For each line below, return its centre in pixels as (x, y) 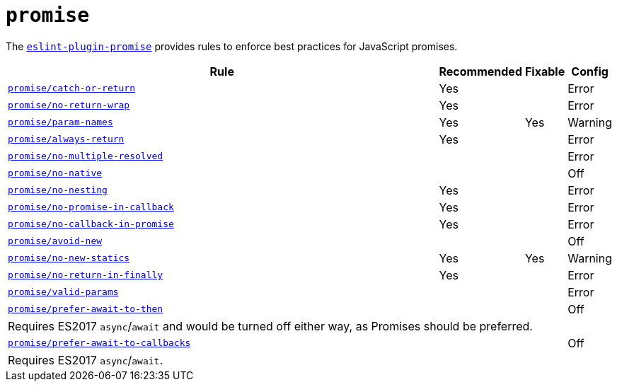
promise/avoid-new (55, 241)
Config (590, 71)
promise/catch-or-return (72, 88)
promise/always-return (66, 139)
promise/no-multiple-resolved (86, 156)
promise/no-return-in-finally (86, 275)
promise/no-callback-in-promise (91, 224)
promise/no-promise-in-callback (91, 207)
